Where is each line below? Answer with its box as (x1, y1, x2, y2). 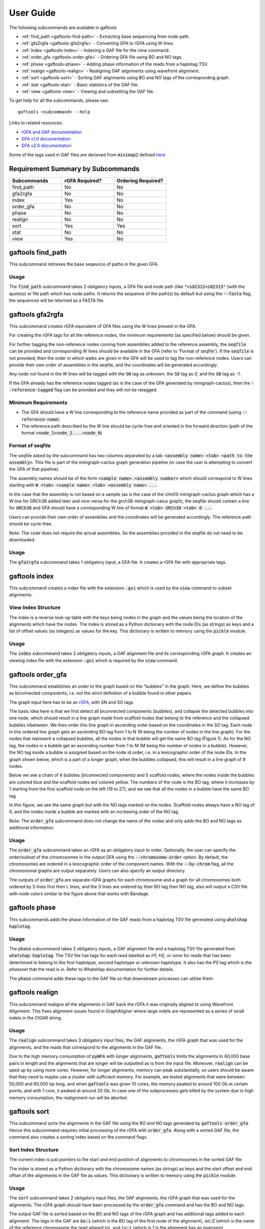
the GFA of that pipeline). (9, 466, 60, 472)
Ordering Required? (116, 177, 164, 184)
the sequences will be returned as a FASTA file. (9, 297, 105, 303)
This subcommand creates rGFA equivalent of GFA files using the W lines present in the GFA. (9, 323, 197, 329)
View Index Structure (9, 604, 61, 611)
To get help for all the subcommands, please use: (9, 97, 109, 103)
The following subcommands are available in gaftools (9, 25, 117, 30)
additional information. (9, 825, 55, 831)
